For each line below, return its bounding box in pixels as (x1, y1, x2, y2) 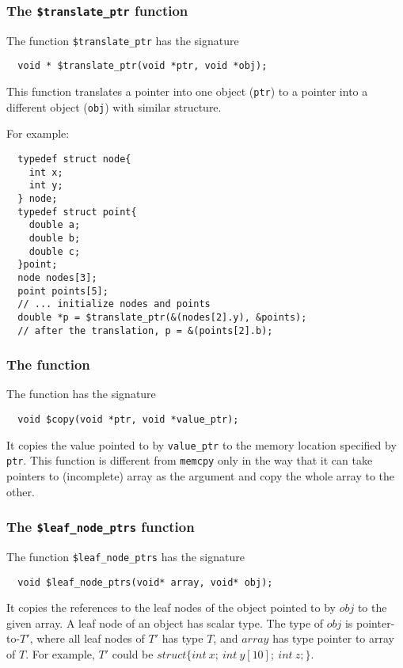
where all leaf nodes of (36, 630, 145, 647)
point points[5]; (17, 285, 108, 297)
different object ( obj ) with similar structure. (6, 98, 222, 115)
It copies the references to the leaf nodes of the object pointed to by (6, 599, 336, 616)
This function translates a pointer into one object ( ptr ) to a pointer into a (6, 83, 368, 100)
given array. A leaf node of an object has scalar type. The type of (6, 614, 324, 631)
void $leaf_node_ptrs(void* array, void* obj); (17, 576, 273, 588)
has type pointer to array (272, 630, 394, 647)
